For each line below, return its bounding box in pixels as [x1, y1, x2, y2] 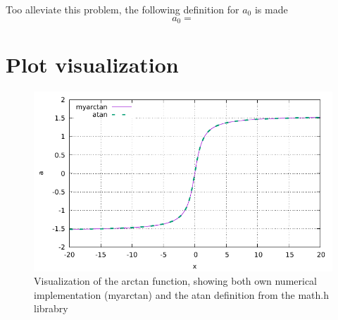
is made [254, 2, 288, 16]
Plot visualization [6, 50, 179, 79]
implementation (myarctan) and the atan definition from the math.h [34, 287, 329, 302]
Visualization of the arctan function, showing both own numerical [34, 273, 317, 288]
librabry [34, 301, 68, 316]
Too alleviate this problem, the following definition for [6, 2, 239, 16]
